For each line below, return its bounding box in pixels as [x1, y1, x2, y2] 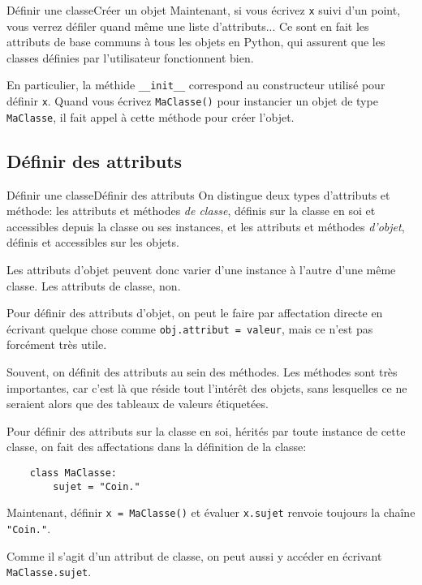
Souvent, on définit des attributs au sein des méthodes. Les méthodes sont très [6, 363, 398, 381]
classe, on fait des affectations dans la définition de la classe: [6, 438, 307, 455]
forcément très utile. [6, 336, 107, 353]
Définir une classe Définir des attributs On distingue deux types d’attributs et [6, 186, 390, 203]
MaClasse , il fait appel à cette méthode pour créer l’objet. [6, 108, 295, 125]
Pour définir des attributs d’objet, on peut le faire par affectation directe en [6, 304, 383, 321]
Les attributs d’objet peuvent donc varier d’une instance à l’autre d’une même [6, 260, 396, 277]
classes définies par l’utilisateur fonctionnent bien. [6, 49, 254, 66]
